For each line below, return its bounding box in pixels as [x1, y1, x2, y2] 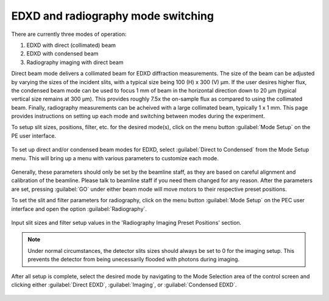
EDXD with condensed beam [26, 50, 99, 57]
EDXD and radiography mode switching [11, 9, 214, 23]
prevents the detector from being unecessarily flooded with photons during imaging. [27, 256, 240, 263]
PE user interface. [11, 132, 57, 140]
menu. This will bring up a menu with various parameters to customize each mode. [11, 154, 219, 161]
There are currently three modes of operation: [11, 30, 127, 38]
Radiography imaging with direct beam [26, 58, 124, 66]
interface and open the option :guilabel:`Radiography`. [11, 205, 147, 213]
